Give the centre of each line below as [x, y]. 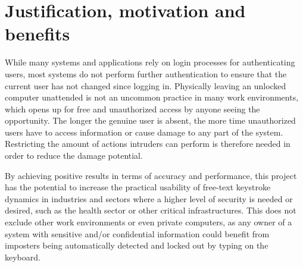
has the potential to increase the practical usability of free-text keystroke [138, 187]
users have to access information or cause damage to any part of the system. [144, 132]
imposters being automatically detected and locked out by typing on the [137, 245]
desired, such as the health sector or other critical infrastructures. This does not [151, 210]
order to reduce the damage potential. [74, 156]
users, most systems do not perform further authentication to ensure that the [146, 73]
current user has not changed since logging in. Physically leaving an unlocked [146, 85]
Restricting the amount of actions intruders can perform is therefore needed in [148, 144]
